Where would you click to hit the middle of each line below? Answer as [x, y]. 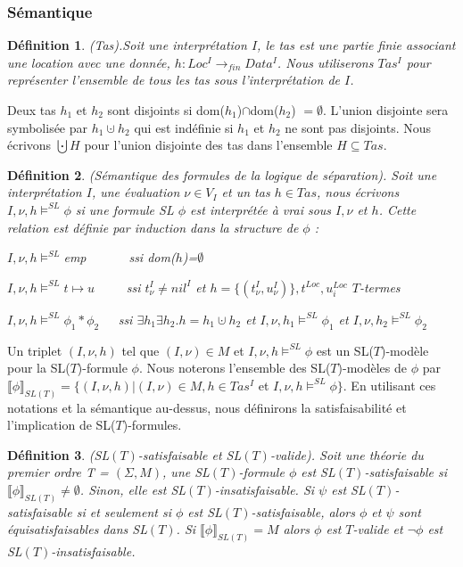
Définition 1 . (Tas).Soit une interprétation [127, 45]
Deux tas [32, 110]
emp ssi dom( [120, 257]
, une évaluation [136, 192]
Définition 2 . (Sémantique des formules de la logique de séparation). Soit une [222, 174]
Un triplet [35, 350]
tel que [141, 350]
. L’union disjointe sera [385, 110]
